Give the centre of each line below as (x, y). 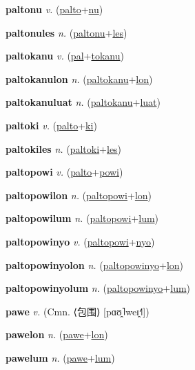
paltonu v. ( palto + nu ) (54, 9)
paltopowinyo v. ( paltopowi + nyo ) (80, 241)
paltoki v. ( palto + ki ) (51, 125)
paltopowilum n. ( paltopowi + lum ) (82, 218)
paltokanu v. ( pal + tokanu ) (65, 56)
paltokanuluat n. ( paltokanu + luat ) (83, 102)
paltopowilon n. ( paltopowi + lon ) (79, 195)
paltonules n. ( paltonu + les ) (66, 32)
